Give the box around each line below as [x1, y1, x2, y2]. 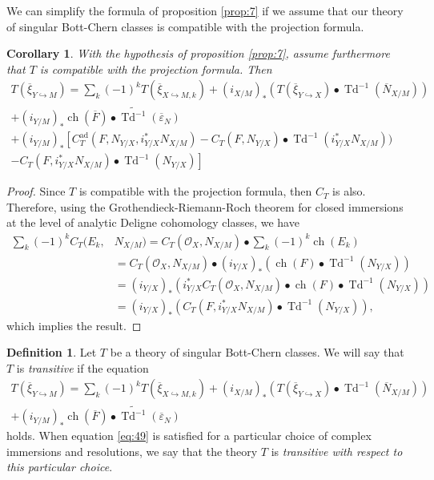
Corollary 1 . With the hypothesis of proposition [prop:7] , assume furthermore [6, 45, 390, 62]
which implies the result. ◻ [6, 317, 142, 333]
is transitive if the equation [16, 359, 149, 376]
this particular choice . [6, 458, 113, 475]
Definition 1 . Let [6, 344, 97, 361]
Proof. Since [6, 183, 66, 200]
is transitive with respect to [271, 442, 403, 459]
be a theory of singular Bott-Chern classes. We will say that [110, 344, 404, 361]
